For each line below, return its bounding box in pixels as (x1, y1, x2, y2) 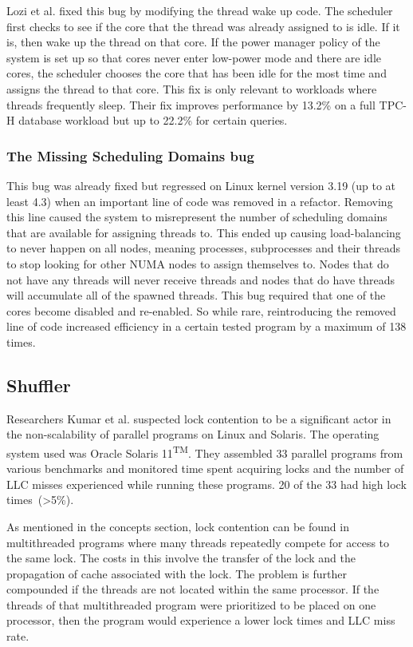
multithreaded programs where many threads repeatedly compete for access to (6, 534, 390, 550)
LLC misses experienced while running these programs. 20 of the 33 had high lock (6, 475, 407, 492)
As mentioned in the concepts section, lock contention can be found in (6, 518, 349, 534)
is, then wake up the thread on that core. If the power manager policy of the (6, 34, 380, 50)
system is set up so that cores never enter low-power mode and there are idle (6, 49, 381, 65)
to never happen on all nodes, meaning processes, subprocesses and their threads (6, 240, 400, 256)
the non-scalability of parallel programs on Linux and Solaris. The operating (6, 426, 380, 443)
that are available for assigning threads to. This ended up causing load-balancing (6, 224, 401, 240)
